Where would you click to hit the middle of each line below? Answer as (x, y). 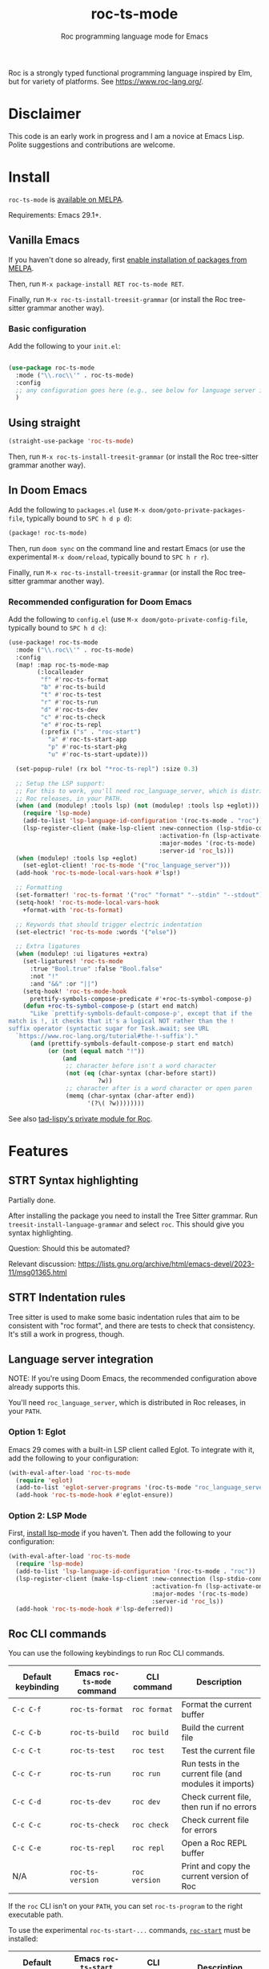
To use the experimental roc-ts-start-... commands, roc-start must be (129, 1930)
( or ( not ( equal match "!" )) (96, 1051)
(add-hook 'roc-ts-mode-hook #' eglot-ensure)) (94, 1495)
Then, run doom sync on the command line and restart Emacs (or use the (127, 548)
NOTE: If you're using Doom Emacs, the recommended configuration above (133, 1379)
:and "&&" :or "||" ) (64, 984)
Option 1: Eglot (37, 1432)
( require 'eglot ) (44, 1480)
